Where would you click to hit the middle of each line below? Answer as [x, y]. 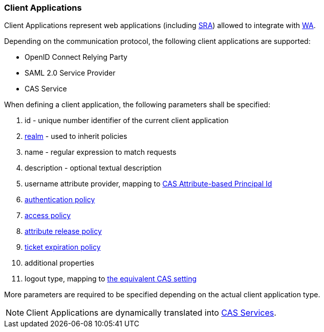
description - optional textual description [93, 168]
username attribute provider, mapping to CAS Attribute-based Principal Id [148, 184]
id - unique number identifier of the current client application [127, 121]
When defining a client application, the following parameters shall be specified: [137, 105]
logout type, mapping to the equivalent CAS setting [111, 279]
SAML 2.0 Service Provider [70, 73]
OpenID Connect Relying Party [76, 57]
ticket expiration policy [63, 247]
